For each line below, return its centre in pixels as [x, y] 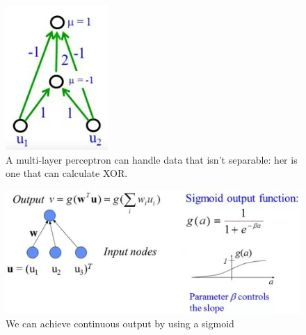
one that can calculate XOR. [67, 173]
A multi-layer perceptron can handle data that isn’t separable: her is [152, 159]
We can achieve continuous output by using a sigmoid [120, 324]
